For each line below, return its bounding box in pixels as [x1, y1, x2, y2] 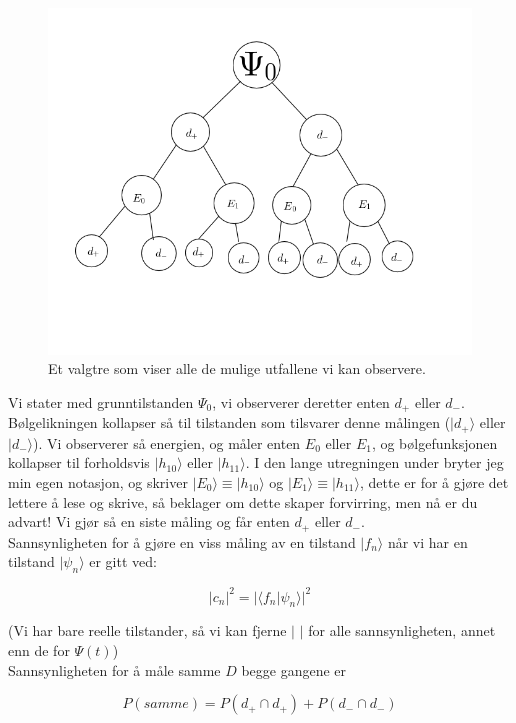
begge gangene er [241, 659, 347, 680]
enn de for [8, 639, 70, 660]
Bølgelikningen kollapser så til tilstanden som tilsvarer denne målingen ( [8, 412, 451, 433]
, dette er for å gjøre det [359, 472, 509, 493]
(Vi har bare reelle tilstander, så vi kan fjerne [8, 620, 287, 641]
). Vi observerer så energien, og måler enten [33, 432, 301, 453]
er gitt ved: [89, 551, 157, 572]
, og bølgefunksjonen [371, 432, 498, 453]
